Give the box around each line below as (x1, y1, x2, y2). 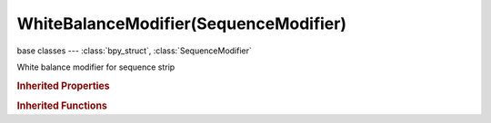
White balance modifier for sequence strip (16, 61, 175, 72)
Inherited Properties (16, 80, 111, 92)
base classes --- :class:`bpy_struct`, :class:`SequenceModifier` (16, 45, 252, 56)
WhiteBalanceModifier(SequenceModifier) (16, 14, 347, 33)
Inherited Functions (16, 99, 108, 112)
